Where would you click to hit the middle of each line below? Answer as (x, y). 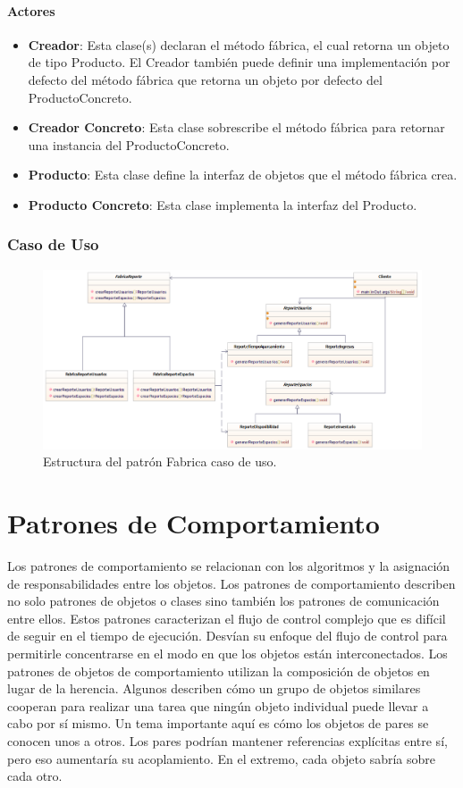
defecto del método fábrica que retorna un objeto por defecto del (205, 79)
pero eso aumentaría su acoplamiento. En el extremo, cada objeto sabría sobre (222, 758)
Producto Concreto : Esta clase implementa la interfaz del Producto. (223, 204)
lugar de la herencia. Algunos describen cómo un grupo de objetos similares (214, 688)
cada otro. (35, 776)
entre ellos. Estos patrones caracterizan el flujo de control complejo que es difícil (227, 618)
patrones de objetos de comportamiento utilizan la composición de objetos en (219, 671)
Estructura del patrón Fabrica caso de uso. (160, 461)
